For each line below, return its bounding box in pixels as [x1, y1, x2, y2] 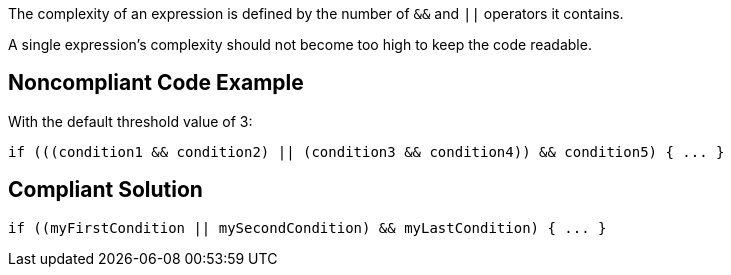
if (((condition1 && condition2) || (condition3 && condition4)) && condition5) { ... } [8, 143, 725, 160]
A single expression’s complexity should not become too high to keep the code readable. [8, 36, 592, 53]
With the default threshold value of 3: [8, 112, 253, 130]
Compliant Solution [8, 177, 203, 203]
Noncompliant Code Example [8, 70, 304, 96]
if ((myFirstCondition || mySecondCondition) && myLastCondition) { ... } [8, 219, 607, 236]
